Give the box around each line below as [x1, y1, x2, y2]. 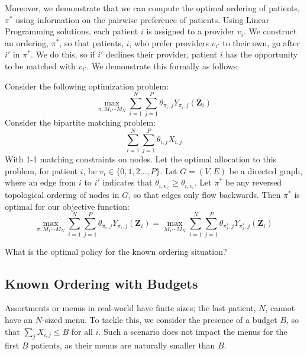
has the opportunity [225, 48, 298, 60]
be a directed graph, [229, 164, 303, 177]
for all [71, 325, 93, 337]
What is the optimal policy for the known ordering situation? [5, 245, 227, 257]
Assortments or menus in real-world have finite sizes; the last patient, [5, 302, 256, 314]
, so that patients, [59, 36, 124, 49]
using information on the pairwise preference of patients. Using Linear [15, 13, 270, 25]
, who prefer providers [129, 36, 209, 49]
